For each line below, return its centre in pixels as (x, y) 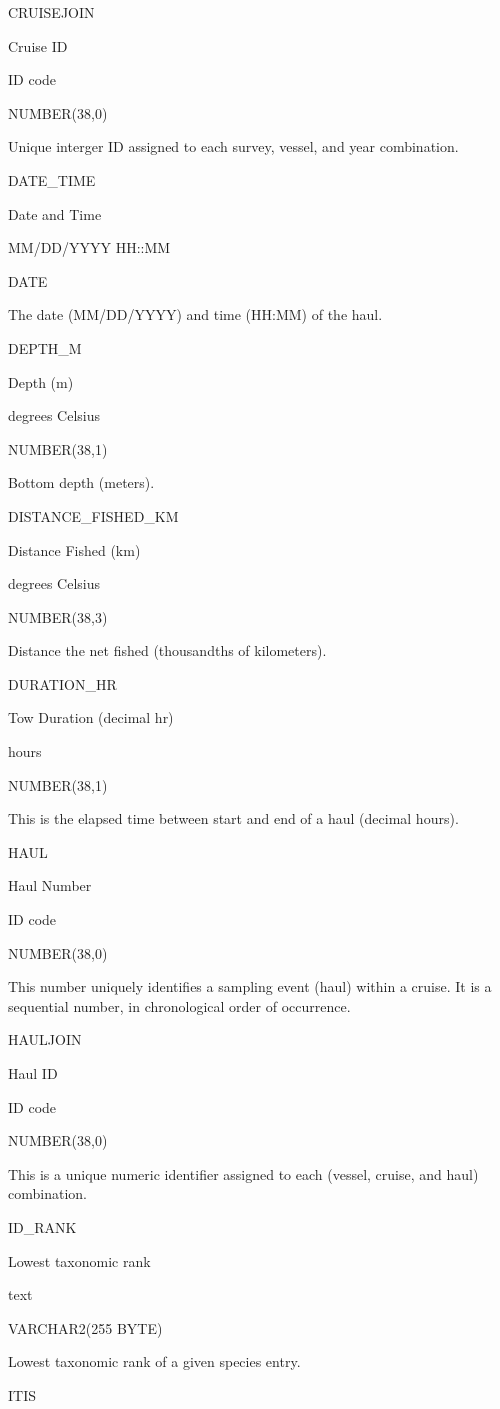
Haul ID (33, 1073)
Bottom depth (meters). (81, 482)
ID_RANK (42, 1226)
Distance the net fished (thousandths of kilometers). (167, 650)
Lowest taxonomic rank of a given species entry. (154, 1361)
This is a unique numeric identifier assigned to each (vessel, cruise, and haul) (243, 1173)
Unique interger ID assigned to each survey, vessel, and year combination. (233, 146)
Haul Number (50, 885)
